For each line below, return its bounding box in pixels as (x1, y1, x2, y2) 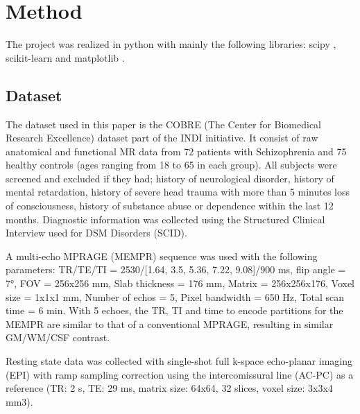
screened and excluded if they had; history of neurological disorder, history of (6, 171, 334, 185)
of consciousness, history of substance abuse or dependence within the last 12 (6, 198, 334, 213)
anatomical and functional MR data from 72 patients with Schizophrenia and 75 (6, 144, 347, 158)
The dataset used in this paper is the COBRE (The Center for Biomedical (6, 117, 321, 131)
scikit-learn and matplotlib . (6, 50, 125, 64)
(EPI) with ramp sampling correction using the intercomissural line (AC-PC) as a (6, 367, 354, 381)
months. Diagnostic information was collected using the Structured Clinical (6, 212, 325, 226)
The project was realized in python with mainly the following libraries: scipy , (6, 37, 336, 51)
